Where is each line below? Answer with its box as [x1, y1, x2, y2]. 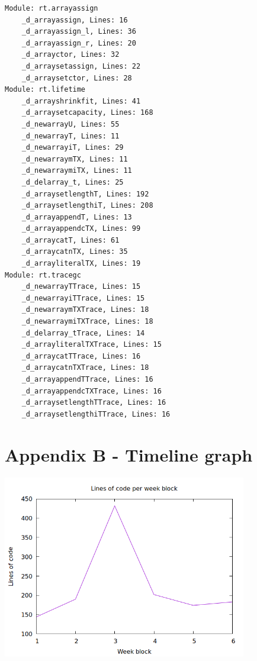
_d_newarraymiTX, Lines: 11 [21, 166, 132, 175]
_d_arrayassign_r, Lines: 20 [21, 38, 136, 47]
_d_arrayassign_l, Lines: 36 [21, 27, 136, 36]
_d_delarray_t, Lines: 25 [21, 178, 124, 186]
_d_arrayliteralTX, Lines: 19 [21, 259, 141, 268]
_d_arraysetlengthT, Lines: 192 [21, 189, 149, 198]
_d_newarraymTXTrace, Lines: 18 [21, 305, 149, 314]
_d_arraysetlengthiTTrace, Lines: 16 [21, 410, 171, 418]
